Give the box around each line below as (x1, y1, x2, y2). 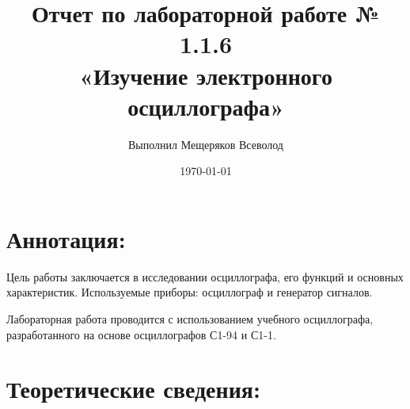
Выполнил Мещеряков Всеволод (128, 136, 283, 152)
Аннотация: (6, 222, 126, 254)
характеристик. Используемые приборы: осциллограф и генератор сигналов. (6, 284, 373, 300)
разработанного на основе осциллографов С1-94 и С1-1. (6, 326, 276, 342)
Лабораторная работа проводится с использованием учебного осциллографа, (6, 311, 374, 327)
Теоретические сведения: (6, 373, 260, 405)
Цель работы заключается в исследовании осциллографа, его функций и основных (6, 268, 404, 285)
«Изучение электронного (79, 59, 332, 91)
